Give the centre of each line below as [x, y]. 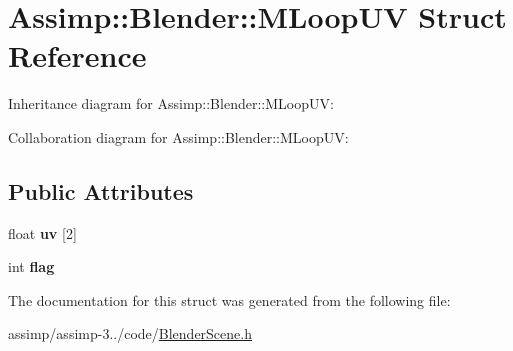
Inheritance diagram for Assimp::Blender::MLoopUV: [171, 103]
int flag [31, 266]
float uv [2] [42, 232]
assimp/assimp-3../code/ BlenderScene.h [130, 333]
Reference [77, 55]
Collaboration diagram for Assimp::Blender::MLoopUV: [178, 136]
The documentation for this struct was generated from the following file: [229, 299]
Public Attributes [101, 190]
